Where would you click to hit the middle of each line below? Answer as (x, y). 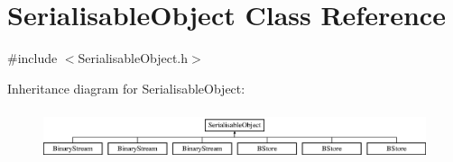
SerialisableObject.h (133, 58)
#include (32, 58)
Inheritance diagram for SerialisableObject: (126, 88)
